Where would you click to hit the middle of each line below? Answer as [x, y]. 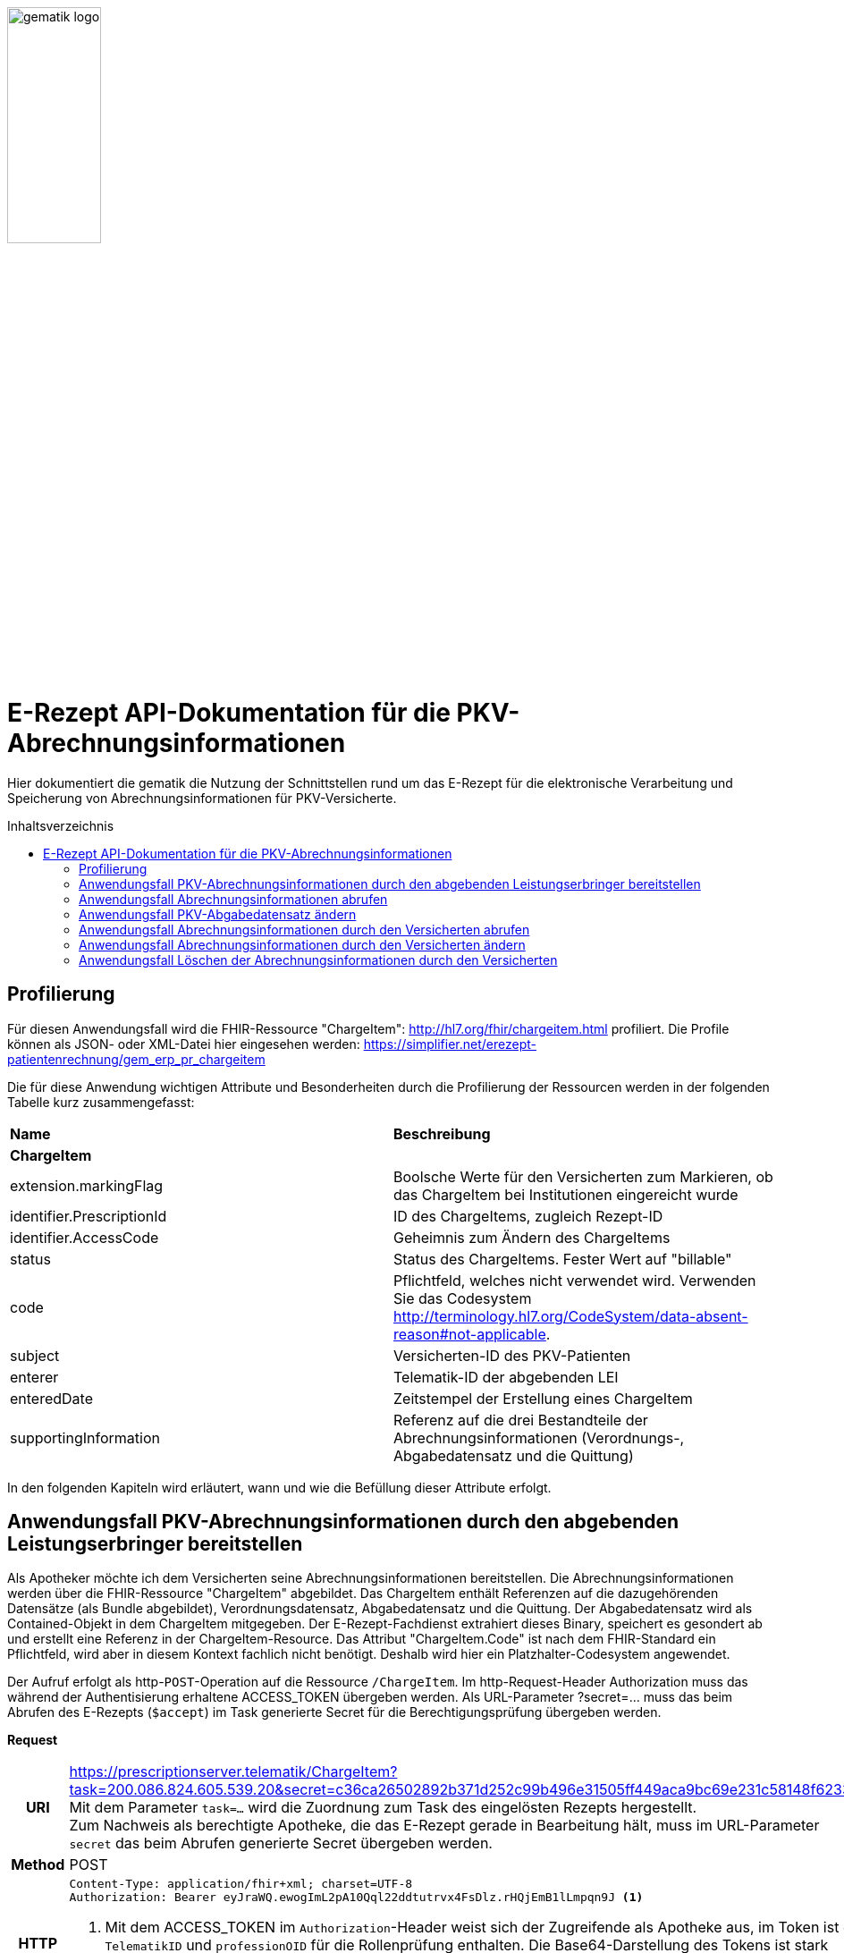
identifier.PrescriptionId [89, 1216]
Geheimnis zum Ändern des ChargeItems [532, 1237]
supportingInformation [85, 1437]
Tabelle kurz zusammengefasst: [101, 1102]
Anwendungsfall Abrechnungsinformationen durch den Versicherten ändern [302, 944]
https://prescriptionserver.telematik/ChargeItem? [233, 1772]
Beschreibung [442, 1133]
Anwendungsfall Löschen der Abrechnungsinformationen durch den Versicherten [318, 960]
